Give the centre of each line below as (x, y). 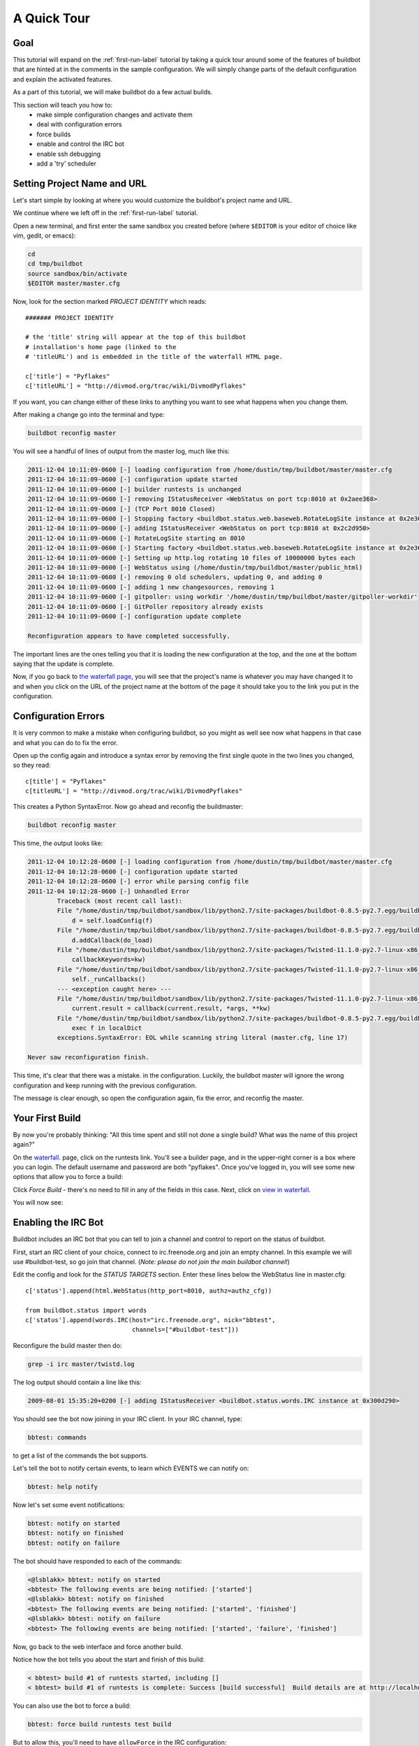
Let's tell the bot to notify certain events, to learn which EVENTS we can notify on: (131, 1468)
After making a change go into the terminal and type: (89, 415)
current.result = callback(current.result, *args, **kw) (171, 1008)
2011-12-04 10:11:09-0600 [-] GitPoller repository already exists (146, 607)
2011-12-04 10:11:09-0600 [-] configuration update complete (134, 616)
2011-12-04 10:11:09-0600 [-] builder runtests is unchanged (134, 489)
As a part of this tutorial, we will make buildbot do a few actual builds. (113, 92)
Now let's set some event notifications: (69, 1504)
